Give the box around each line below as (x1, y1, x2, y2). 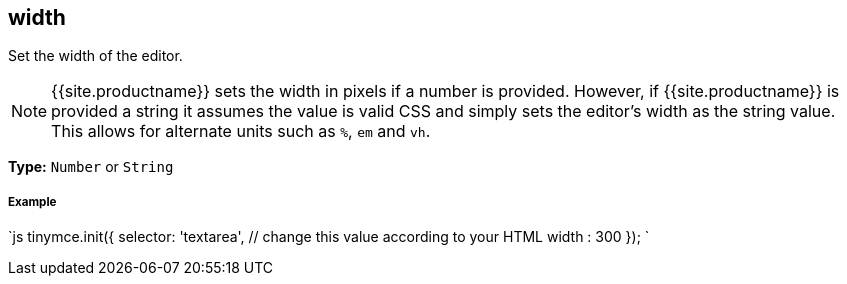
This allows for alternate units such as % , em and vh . (51, 121, 431, 142)
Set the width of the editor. (8, 47, 183, 65)
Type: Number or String (8, 158, 174, 176)
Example (8, 194, 57, 209)
